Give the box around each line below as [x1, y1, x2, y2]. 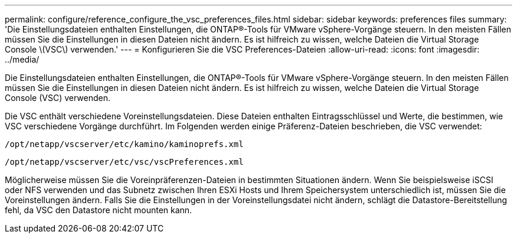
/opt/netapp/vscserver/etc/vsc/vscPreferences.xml [5, 157, 244, 167]
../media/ [5, 54, 40, 64]
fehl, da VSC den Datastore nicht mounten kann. [5, 205, 192, 215]
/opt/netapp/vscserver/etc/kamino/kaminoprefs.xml [5, 139, 244, 149]
